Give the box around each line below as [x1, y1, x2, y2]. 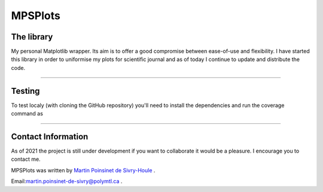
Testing [11, 86, 40, 96]
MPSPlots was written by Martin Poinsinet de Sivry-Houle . [11, 166, 156, 173]
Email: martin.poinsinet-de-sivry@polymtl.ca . [11, 178, 123, 185]
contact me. [11, 156, 41, 163]
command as [11, 110, 43, 117]
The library [11, 32, 53, 42]
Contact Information [11, 132, 89, 142]
